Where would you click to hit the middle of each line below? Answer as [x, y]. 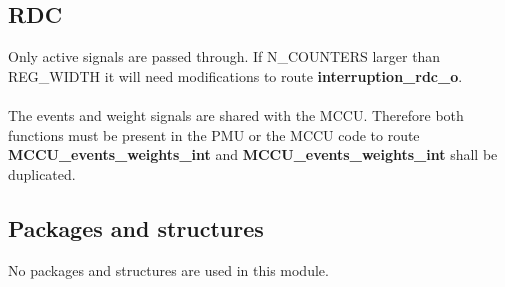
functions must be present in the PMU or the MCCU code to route [214, 134]
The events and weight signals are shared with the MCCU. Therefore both [236, 114]
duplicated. [42, 173]
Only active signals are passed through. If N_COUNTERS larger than [224, 56]
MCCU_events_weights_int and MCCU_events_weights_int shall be [253, 154]
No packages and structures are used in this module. [168, 269]
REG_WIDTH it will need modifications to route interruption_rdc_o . [235, 75]
